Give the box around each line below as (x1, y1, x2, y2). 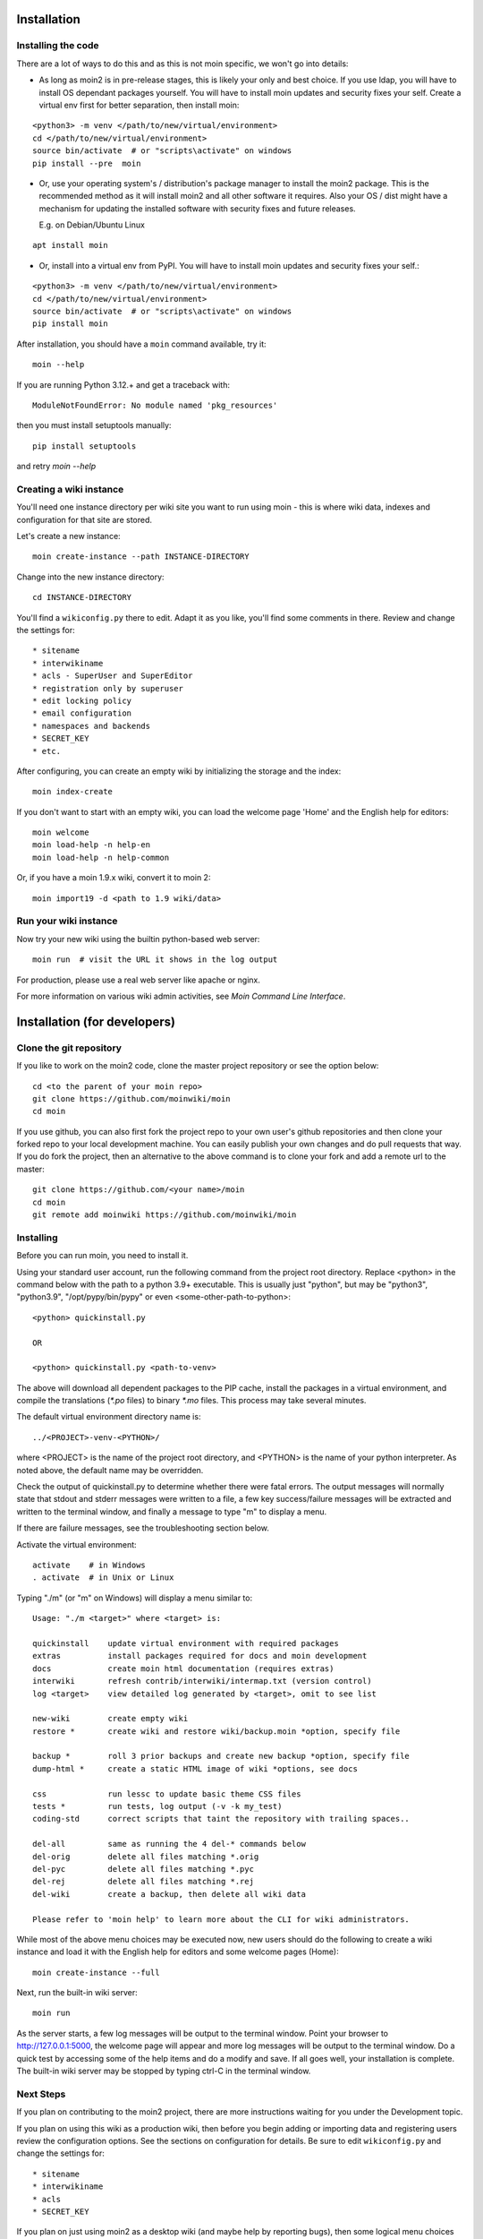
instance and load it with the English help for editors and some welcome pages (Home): (16, 1946, 339, 1957)
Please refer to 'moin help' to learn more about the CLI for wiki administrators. (32, 1914, 411, 1925)
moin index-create (32, 786, 114, 797)
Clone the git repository (16, 1042, 123, 1054)
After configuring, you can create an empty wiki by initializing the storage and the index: (16, 766, 342, 776)
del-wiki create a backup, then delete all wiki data (32, 1889, 306, 1899)
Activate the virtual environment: (16, 1539, 138, 1549)
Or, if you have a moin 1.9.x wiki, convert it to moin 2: (16, 872, 211, 883)
